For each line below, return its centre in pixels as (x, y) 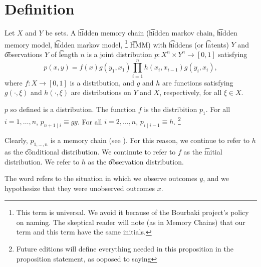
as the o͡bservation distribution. (136, 161)
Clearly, (16, 140)
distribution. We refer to (42, 161)
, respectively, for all (191, 92)
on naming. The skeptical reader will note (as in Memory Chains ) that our (131, 222)
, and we (216, 178)
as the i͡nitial (203, 151)
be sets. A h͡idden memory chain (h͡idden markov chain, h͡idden (141, 33)
